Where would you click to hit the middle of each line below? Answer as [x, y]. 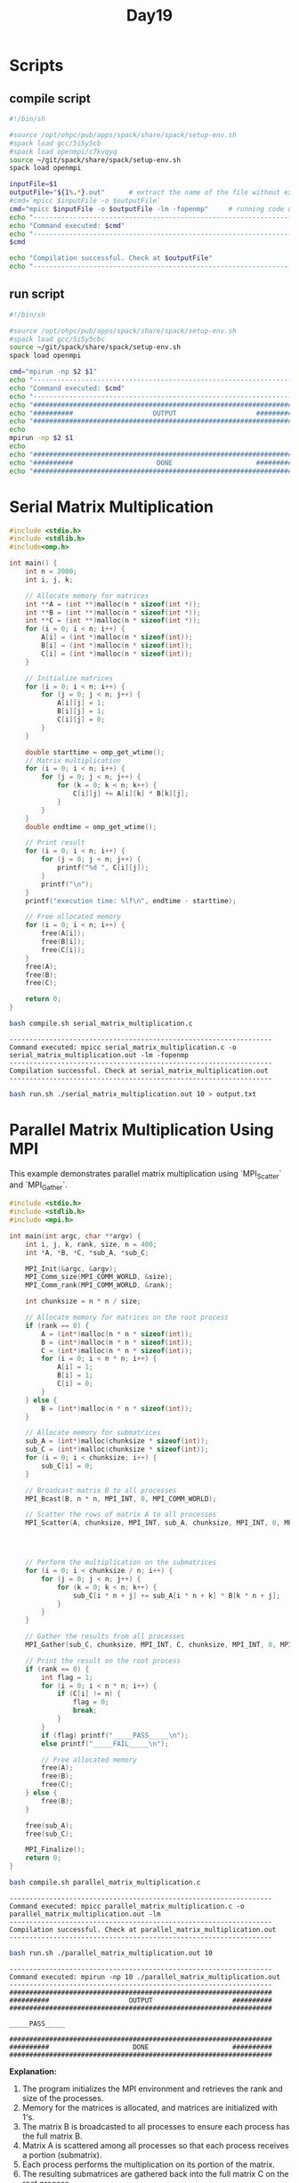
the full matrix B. [52, 2136]
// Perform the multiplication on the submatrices [121, 1563]
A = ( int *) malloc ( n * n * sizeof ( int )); [117, 1334]
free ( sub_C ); [49, 1834]
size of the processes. [63, 2097]
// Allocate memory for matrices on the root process [127, 1318]
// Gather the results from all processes [105, 1637]
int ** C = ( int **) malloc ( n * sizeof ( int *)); [113, 621]
